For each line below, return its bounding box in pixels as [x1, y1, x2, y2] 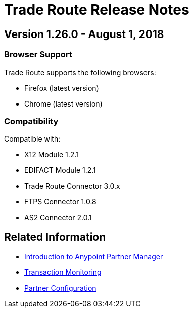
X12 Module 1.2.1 [24, 150, 79, 159]
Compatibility [4, 116, 59, 126]
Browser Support [4, 49, 72, 60]
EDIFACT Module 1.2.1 [24, 166, 96, 175]
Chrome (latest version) [24, 99, 103, 108]
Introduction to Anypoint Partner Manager [24, 252, 163, 261]
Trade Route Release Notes [4, 1, 189, 18]
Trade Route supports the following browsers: [4, 67, 156, 77]
